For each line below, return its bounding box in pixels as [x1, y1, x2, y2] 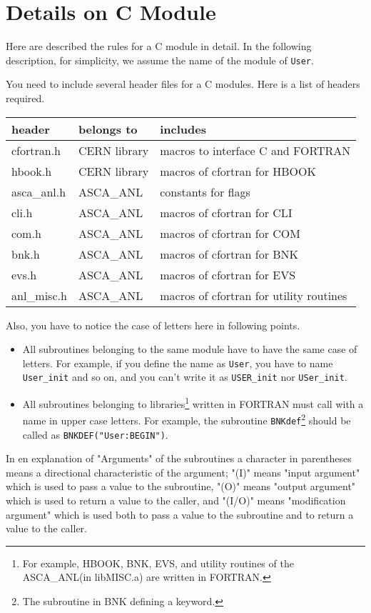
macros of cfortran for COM [160, 224, 300, 241]
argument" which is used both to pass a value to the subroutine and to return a [6, 507, 354, 522]
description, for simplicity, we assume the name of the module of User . [6, 52, 314, 67]
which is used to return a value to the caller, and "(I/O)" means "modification [6, 493, 346, 508]
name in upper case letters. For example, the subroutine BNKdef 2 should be [22, 411, 351, 427]
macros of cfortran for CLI [160, 204, 293, 221]
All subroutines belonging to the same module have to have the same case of [22, 342, 357, 357]
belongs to [78, 120, 138, 137]
